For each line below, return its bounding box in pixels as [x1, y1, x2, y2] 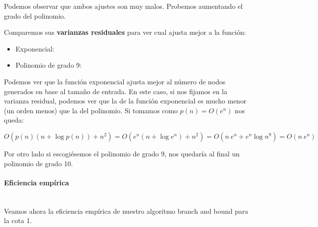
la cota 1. [4, 215, 32, 226]
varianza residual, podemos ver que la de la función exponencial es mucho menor [4, 96, 246, 106]
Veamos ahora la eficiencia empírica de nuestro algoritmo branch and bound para [4, 205, 248, 216]
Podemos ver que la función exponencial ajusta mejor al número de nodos [4, 76, 226, 86]
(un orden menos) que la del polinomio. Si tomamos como [4, 105, 178, 115]
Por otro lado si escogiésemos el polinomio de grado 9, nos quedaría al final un [4, 148, 240, 158]
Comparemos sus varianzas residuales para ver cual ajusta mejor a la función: [4, 27, 246, 37]
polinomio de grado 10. [4, 158, 73, 168]
